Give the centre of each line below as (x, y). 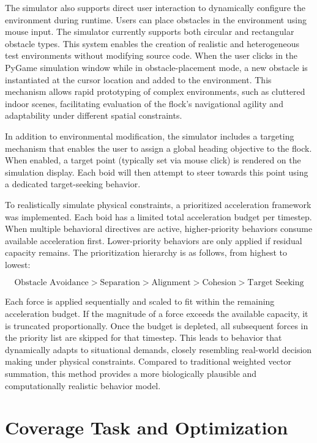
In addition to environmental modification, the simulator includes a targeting (150, 136)
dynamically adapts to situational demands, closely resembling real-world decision (158, 349)
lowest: (18, 264)
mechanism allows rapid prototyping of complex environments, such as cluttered (155, 91)
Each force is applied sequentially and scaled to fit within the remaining (140, 301)
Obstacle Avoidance (51, 283)
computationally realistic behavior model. (83, 385)
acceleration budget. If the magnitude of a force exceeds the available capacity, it (157, 314)
